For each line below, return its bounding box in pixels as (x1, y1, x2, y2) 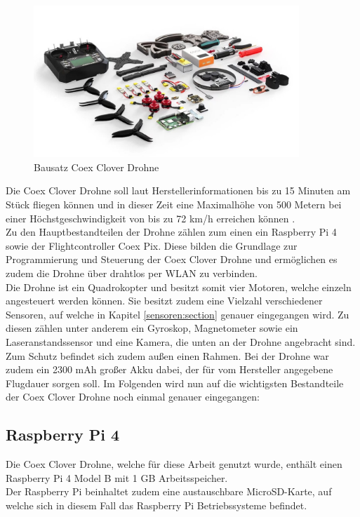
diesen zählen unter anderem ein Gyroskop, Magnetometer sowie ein (6, 321, 298, 335)
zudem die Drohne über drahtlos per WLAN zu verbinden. (6, 266, 258, 281)
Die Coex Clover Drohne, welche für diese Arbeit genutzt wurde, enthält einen (6, 457, 342, 471)
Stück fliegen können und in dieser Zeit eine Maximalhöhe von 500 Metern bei (6, 197, 342, 212)
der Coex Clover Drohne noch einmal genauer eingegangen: (6, 389, 260, 404)
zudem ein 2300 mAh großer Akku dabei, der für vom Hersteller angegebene (6, 362, 333, 377)
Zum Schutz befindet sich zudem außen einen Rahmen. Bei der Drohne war (6, 348, 329, 363)
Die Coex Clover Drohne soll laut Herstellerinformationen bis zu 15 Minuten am (6, 183, 351, 198)
